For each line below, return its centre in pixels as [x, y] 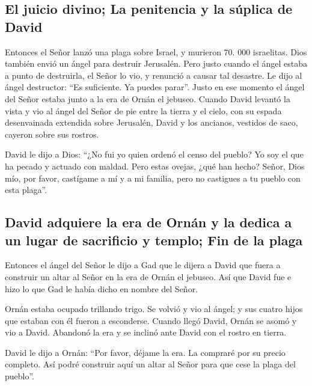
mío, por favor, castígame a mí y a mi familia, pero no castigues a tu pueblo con [153, 178]
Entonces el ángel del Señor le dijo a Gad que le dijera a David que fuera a [143, 265]
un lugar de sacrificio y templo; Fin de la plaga [154, 240]
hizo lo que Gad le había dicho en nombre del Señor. [102, 288]
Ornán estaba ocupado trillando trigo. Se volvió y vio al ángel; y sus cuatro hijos [154, 309]
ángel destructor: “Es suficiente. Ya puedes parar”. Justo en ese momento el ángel [155, 87]
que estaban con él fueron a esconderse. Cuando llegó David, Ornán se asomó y [151, 320]
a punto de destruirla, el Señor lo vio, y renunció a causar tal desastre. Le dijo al [154, 75]
